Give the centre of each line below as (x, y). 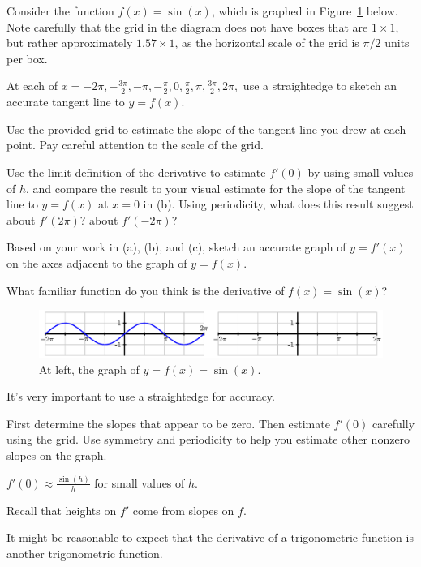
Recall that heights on (62, 510)
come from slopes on (183, 510)
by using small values (361, 172)
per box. (27, 58)
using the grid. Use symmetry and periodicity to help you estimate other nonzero (208, 439)
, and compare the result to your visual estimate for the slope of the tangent (216, 188)
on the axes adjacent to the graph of (97, 262)
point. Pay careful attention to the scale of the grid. (135, 145)
